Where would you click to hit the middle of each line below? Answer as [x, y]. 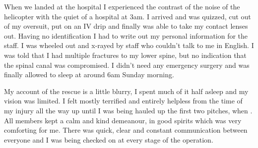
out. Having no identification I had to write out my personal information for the [126, 35]
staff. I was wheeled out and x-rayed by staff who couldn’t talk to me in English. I [129, 45]
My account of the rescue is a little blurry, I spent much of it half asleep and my [126, 91]
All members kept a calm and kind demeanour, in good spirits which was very [123, 120]
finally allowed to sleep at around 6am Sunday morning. [89, 74]
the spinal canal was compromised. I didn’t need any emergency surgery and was [127, 65]
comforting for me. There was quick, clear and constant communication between [126, 130]
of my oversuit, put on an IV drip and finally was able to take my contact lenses [126, 26]
